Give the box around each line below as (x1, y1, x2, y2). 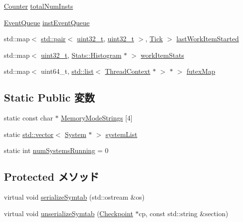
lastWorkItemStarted (176, 34, 239, 44)
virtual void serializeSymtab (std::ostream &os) (4, 192, 145, 202)
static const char (4, 113, 53, 123)
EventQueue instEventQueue (4, 17, 90, 27)
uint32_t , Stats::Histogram (41, 50, 121, 60)
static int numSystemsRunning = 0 (4, 145, 109, 155)
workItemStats (140, 50, 184, 60)
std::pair (41, 34, 66, 44)
